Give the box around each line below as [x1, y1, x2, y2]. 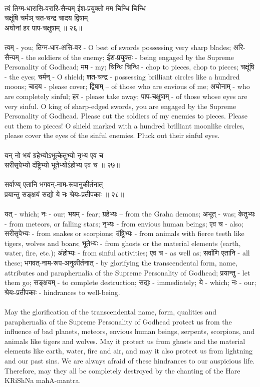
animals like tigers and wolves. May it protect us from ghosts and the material [5, 335, 245, 346]
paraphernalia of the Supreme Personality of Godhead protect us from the [5, 316, 232, 326]
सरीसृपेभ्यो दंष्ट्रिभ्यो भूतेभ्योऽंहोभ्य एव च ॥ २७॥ [5, 159, 120, 170]
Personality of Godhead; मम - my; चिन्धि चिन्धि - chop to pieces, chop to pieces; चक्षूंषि [5, 61, 254, 72]
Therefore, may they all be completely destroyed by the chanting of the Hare [5, 365, 240, 375]
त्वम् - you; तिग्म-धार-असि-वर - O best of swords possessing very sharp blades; [5, 41, 231, 52]
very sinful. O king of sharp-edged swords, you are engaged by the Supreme [5, 100, 236, 111]
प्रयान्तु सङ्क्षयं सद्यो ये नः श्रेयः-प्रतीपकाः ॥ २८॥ [5, 188, 124, 199]
